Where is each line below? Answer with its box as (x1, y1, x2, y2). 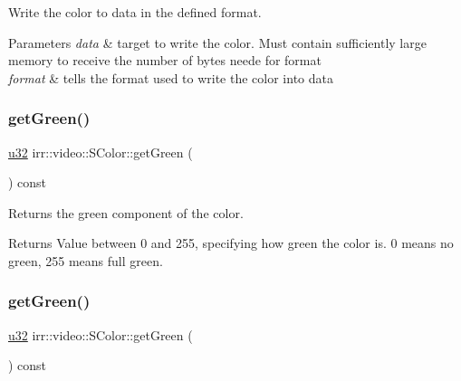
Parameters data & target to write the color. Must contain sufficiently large (8, 33, 427, 52)
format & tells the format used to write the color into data (8, 68, 333, 87)
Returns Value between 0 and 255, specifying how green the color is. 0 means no (8, 233, 454, 252)
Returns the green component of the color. (8, 203, 244, 222)
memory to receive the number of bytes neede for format (8, 51, 322, 70)
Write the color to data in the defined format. (8, 3, 262, 21)
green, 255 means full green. (8, 251, 163, 270)
